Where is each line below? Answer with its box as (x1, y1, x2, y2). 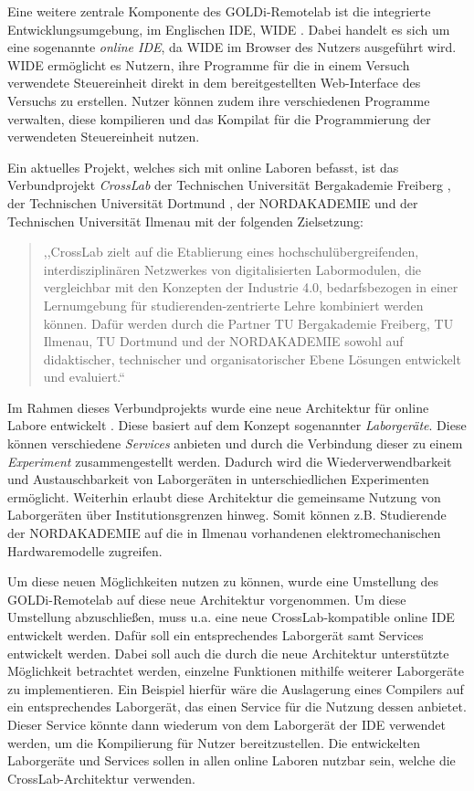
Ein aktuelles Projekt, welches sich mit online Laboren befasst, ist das (7, 157, 399, 176)
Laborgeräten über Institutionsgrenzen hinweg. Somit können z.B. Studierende (7, 505, 447, 524)
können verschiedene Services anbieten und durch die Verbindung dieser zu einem (7, 434, 463, 453)
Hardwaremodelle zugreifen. (7, 541, 163, 560)
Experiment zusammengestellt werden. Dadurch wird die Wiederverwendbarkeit (7, 451, 452, 470)
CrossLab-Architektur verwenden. (7, 768, 195, 787)
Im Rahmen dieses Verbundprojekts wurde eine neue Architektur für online (7, 397, 429, 417)
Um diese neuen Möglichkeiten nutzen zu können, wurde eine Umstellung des (7, 572, 438, 591)
